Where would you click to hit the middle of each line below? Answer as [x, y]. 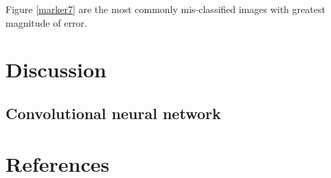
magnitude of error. [46, 22]
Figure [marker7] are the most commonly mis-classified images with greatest [165, 9]
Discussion [56, 69]
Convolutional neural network [113, 113]
